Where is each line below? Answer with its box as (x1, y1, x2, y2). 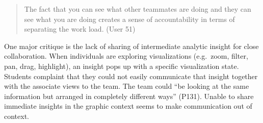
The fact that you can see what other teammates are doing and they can (24, 4, 251, 14)
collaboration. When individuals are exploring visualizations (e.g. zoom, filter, (4, 51, 248, 61)
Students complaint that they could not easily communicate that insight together (4, 70, 258, 81)
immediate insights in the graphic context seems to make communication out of (4, 101, 252, 111)
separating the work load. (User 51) (24, 23, 136, 34)
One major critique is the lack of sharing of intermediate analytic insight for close (4, 40, 259, 51)
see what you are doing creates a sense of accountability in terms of (24, 13, 235, 24)
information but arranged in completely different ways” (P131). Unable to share (4, 90, 254, 101)
